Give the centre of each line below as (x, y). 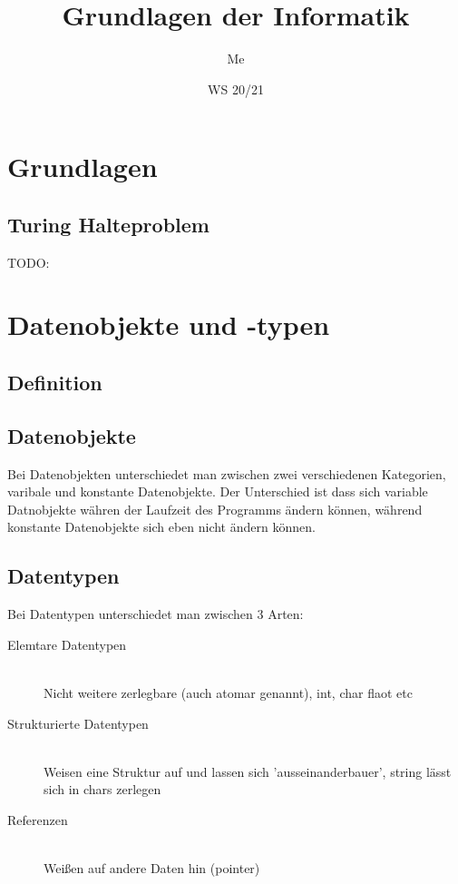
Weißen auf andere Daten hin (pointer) (152, 868)
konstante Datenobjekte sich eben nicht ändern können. (161, 527)
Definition (55, 383)
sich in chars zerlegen (102, 789)
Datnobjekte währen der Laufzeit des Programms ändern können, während (215, 509)
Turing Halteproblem (108, 224)
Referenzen (38, 819)
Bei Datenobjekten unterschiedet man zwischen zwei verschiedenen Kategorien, (227, 473)
